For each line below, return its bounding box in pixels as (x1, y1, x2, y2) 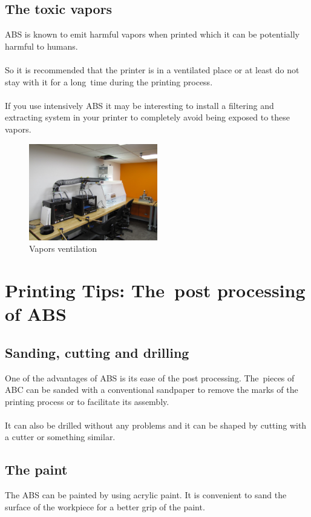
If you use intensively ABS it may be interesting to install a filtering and (5, 99, 274, 111)
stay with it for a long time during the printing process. (5, 75, 213, 88)
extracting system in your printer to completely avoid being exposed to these (5, 111, 290, 123)
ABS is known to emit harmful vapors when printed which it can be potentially (5, 28, 300, 41)
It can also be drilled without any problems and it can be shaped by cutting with (5, 418, 307, 431)
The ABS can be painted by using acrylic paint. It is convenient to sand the (5, 489, 287, 501)
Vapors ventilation (29, 242, 97, 255)
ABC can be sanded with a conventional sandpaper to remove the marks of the (5, 383, 298, 396)
